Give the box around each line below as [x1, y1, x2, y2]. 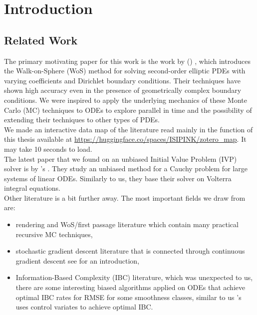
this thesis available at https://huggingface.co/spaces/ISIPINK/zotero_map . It [4, 134, 247, 144]
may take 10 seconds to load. [4, 143, 92, 154]
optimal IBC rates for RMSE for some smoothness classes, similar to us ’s [15, 292, 242, 302]
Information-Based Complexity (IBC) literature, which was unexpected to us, [15, 272, 253, 283]
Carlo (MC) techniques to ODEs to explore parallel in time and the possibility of [4, 104, 252, 115]
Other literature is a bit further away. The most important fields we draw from [4, 192, 246, 203]
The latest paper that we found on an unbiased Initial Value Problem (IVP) [4, 153, 237, 164]
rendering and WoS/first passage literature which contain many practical [15, 219, 239, 230]
